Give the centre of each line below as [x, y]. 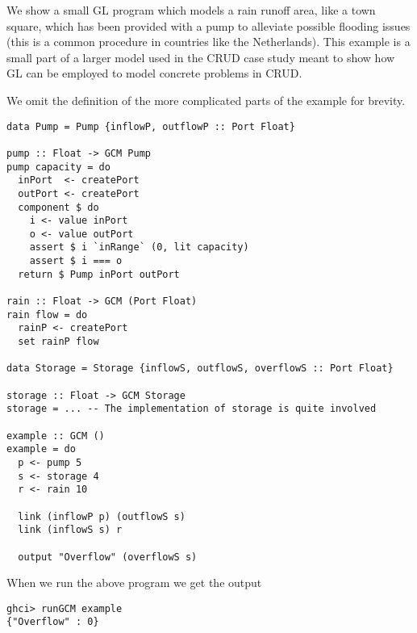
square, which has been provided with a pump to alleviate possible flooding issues [208, 25]
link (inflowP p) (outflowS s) [102, 516]
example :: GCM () [56, 436]
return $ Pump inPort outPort [99, 274]
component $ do [58, 207]
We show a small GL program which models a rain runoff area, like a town [191, 10]
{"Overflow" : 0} [53, 622]
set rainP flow [58, 342]
